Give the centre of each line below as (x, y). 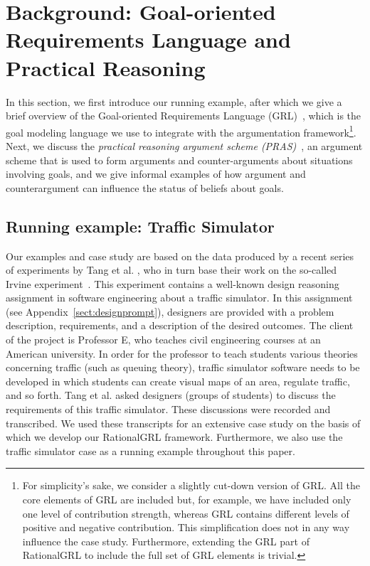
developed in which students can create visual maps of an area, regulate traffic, (178, 381)
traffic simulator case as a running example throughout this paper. (150, 450)
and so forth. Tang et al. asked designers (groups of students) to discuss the (171, 395)
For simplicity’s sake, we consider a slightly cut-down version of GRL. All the (191, 485)
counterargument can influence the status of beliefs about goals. (145, 187)
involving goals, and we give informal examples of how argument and (156, 174)
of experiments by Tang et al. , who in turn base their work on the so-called (171, 270)
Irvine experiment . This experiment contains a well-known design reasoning (173, 283)
